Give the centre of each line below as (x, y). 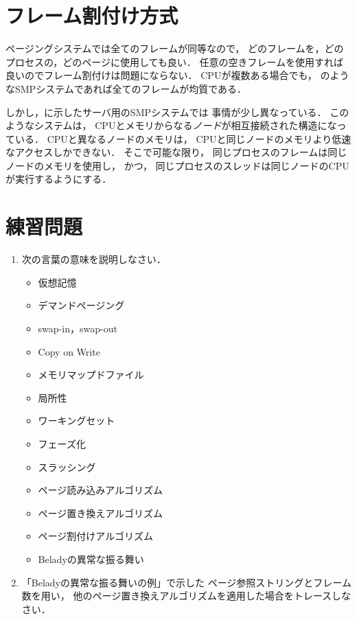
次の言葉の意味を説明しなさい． (94, 259)
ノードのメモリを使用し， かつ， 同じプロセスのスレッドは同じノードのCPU (177, 165)
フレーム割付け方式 (92, 15)
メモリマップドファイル (91, 375)
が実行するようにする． (59, 179)
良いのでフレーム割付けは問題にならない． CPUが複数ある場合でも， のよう (177, 75)
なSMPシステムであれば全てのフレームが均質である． (126, 88)
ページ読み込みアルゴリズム (100, 490)
